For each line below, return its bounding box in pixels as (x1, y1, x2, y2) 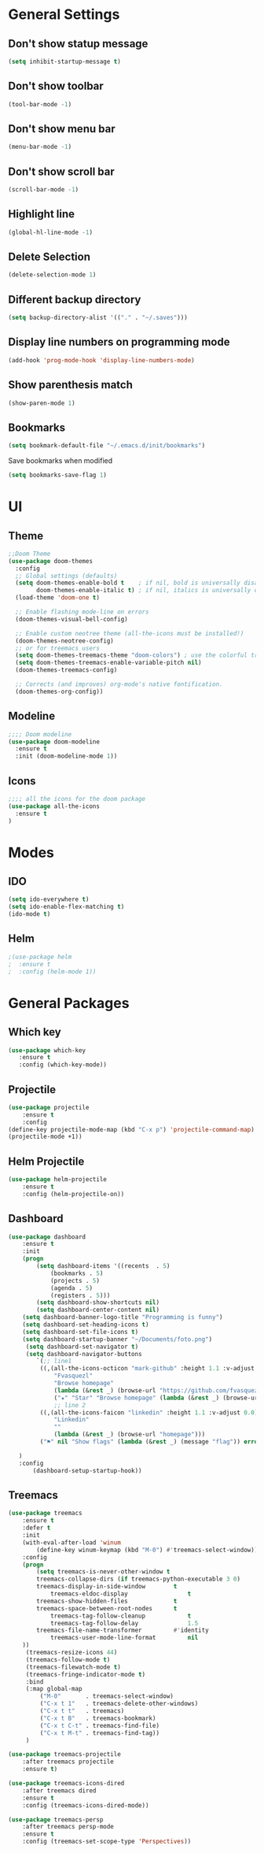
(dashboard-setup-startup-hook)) (32, 1466, 143, 1474)
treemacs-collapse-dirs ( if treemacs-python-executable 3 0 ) (36, 1575, 241, 1584)
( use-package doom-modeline (8, 738, 101, 746)
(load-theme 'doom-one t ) (15, 594, 101, 602)
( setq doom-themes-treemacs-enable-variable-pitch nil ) (15, 659, 202, 667)
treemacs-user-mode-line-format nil (49, 1634, 199, 1642)
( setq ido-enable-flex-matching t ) (8, 903, 125, 911)
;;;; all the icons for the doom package (8, 795, 146, 802)
